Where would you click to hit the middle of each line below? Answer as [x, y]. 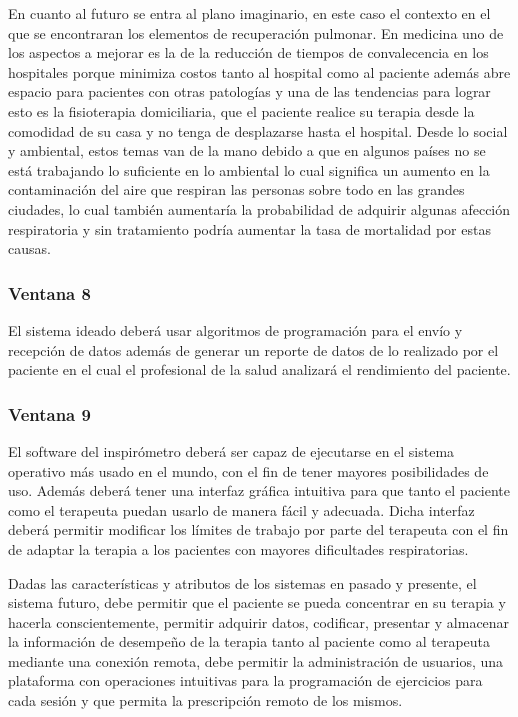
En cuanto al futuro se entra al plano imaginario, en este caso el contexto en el [249, 13]
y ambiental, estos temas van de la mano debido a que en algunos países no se [247, 150]
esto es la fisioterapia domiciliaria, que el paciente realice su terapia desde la [241, 110]
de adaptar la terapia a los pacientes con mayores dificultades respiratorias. [238, 548]
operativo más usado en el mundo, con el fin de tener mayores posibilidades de [248, 470]
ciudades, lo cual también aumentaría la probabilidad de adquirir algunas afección [259, 208]
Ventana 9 [49, 413]
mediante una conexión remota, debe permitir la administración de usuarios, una [256, 660]
